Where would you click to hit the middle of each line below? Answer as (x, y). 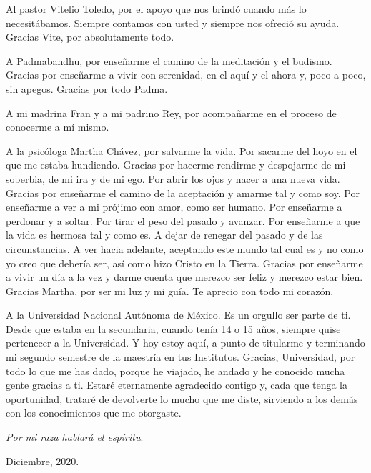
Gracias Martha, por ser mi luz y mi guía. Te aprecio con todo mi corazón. (170, 290)
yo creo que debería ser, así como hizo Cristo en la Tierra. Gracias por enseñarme (184, 263)
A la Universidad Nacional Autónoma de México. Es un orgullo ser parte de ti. (178, 315)
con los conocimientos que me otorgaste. (94, 413)
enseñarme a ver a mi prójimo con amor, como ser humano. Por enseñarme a (174, 207)
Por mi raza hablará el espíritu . (75, 437)
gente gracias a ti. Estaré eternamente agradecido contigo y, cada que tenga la (177, 385)
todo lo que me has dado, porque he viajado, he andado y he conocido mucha (175, 370)
